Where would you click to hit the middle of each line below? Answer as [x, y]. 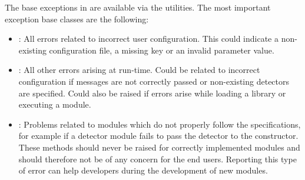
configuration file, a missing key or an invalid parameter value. [162, 50]
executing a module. [55, 104]
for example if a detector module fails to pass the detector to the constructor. [158, 136]
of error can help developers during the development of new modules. [143, 170]
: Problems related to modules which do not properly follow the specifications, [160, 124]
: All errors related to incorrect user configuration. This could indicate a [148, 39]
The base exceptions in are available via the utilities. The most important [138, 7]
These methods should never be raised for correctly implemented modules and [159, 147]
